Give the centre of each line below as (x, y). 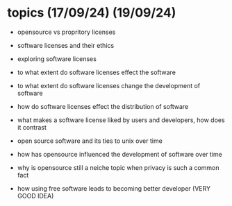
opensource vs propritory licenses (66, 32)
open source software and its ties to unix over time (90, 141)
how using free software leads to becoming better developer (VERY (114, 188)
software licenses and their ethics (66, 45)
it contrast (32, 127)
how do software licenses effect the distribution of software (103, 106)
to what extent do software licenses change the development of (108, 85)
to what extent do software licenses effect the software (96, 72)
